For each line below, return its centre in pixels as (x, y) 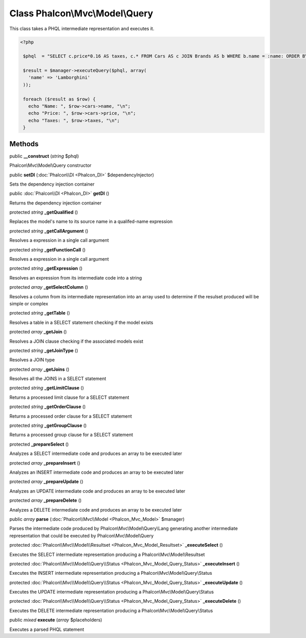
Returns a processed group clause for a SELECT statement (71, 435)
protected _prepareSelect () (39, 444)
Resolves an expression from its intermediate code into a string (76, 277)
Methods (24, 144)
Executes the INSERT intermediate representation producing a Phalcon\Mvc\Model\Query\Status (111, 573)
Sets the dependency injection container (52, 184)
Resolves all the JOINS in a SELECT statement (58, 379)
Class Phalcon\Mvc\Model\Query (81, 13)
